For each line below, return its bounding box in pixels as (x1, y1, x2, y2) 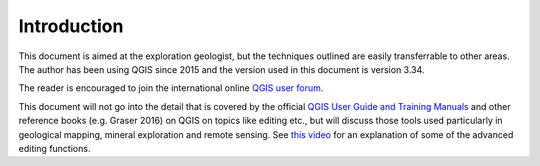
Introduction (18, 15, 124, 37)
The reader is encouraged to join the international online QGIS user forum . (18, 82, 324, 94)
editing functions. (18, 142, 91, 154)
